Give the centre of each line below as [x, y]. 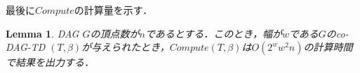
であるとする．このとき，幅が [213, 33]
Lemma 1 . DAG [42, 33]
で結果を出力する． [50, 62]
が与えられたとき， [126, 47]
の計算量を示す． [113, 10]
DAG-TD [26, 47]
